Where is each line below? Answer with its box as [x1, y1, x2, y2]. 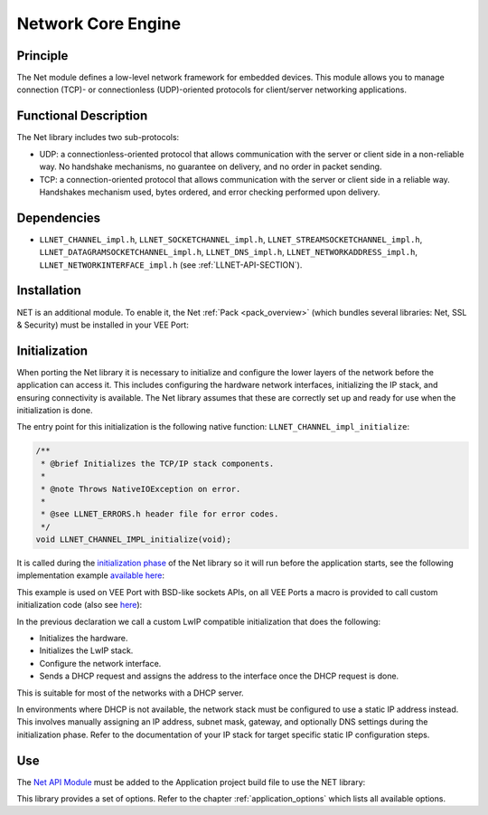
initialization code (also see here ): [16, 600, 143, 611]
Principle [16, 48, 69, 63]
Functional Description [16, 109, 148, 124]
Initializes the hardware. [39, 633, 128, 644]
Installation [16, 283, 81, 299]
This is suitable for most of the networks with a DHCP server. [16, 687, 244, 698]
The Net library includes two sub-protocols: [16, 132, 180, 143]
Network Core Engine [16, 14, 181, 33]
